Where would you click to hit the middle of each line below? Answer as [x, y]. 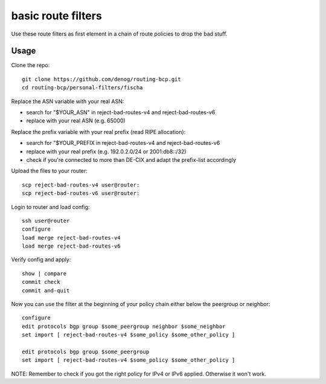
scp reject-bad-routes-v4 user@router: [81, 185]
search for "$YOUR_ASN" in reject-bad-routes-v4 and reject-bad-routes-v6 [121, 112]
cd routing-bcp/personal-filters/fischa [82, 88]
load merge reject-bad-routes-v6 [71, 246]
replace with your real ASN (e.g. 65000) [76, 121]
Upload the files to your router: [49, 171]
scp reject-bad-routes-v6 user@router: [81, 194]
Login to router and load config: [50, 207]
